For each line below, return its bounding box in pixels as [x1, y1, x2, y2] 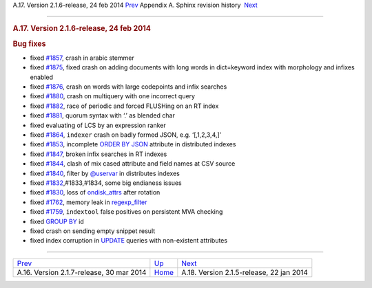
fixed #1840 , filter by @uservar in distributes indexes [30, 169, 180, 177]
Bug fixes [12, 38, 46, 48]
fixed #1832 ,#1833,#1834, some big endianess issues [30, 179, 182, 187]
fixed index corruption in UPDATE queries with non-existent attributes [30, 236, 227, 245]
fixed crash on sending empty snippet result [30, 227, 156, 235]
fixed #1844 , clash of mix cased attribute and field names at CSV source [30, 159, 236, 168]
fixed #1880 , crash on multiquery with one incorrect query [30, 92, 196, 100]
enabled [30, 73, 53, 81]
